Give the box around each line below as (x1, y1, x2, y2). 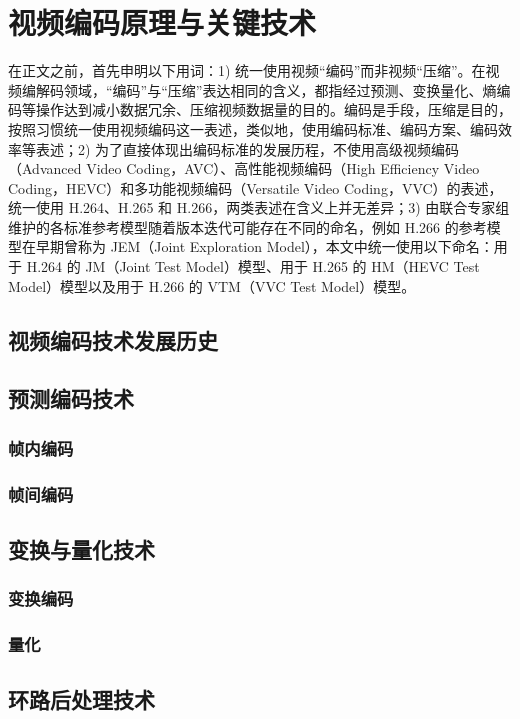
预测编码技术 (8, 383, 134, 414)
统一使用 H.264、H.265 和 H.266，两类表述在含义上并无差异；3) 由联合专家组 (8, 197, 510, 218)
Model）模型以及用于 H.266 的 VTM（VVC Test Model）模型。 (8, 275, 416, 296)
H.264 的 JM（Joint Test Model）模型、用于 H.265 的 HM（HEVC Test (26, 256, 480, 277)
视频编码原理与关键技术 (8, 2, 317, 43)
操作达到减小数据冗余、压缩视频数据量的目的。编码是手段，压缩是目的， (35, 99, 512, 120)
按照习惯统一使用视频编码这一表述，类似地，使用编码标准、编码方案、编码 (8, 118, 498, 139)
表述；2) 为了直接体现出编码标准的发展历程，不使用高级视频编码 (35, 138, 460, 159)
